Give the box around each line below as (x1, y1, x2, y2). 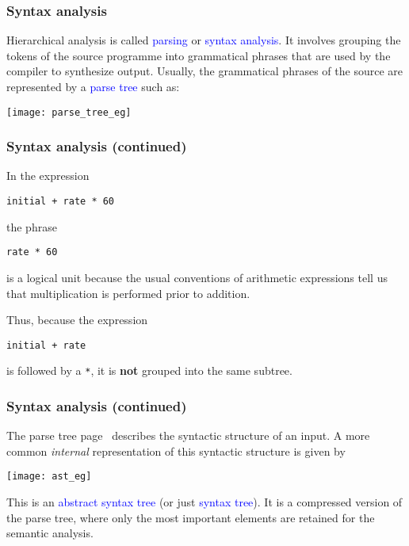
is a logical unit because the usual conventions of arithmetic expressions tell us (6, 269, 388, 285)
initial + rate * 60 (6, 196, 115, 208)
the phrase (6, 218, 57, 235)
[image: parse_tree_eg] (6, 106, 132, 118)
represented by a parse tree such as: (6, 78, 180, 94)
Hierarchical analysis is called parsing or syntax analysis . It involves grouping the (6, 32, 401, 48)
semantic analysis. (6, 525, 94, 541)
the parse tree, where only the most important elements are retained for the (6, 509, 375, 525)
